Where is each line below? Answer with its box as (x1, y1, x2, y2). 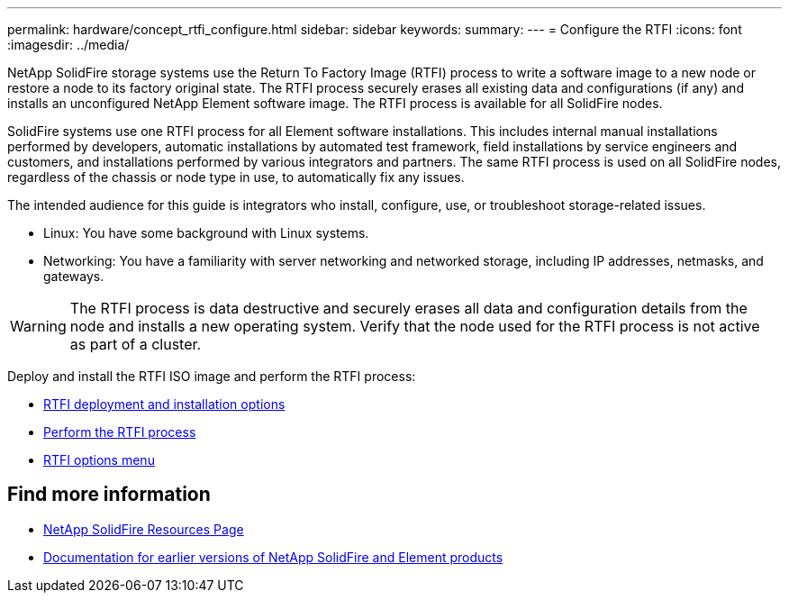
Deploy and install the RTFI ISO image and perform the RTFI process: (7, 368, 416, 384)
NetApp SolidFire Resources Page (43, 521, 244, 537)
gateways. (43, 268, 104, 284)
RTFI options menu (43, 452, 155, 468)
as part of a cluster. (69, 335, 202, 353)
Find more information (7, 483, 211, 506)
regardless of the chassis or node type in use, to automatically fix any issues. (7, 169, 465, 185)
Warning (10, 317, 67, 335)
